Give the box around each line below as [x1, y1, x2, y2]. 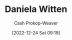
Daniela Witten [4, 3, 67, 15]
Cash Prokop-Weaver [13, 20, 58, 26]
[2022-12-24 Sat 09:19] [11, 29, 60, 35]
